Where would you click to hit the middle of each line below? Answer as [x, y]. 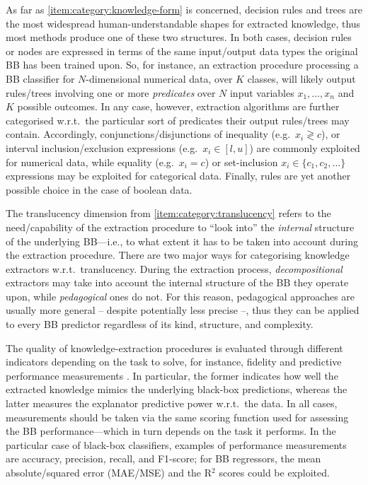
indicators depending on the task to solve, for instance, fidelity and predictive [174, 362]
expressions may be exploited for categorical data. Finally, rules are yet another [178, 176]
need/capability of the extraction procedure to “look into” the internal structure [180, 227]
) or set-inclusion [241, 162]
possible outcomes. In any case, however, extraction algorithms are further [178, 106]
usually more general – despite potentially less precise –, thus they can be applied [183, 310]
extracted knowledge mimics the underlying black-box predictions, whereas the [177, 389]
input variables [262, 92]
